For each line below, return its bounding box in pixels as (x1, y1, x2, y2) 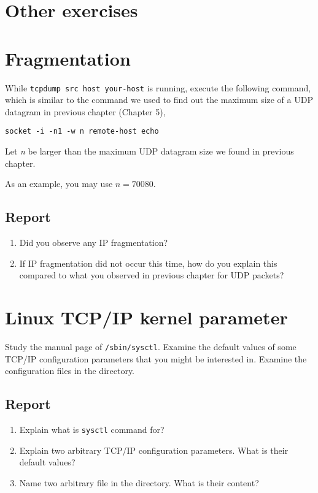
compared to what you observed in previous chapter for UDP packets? (19, 269, 284, 281)
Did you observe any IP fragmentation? (19, 235, 168, 248)
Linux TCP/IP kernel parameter (5, 304, 288, 329)
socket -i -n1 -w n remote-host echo (5, 127, 159, 136)
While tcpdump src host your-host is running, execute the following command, (5, 81, 311, 94)
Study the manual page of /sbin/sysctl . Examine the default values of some (5, 340, 297, 353)
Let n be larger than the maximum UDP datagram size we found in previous (5, 145, 294, 157)
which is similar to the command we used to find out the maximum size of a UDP (5, 93, 313, 106)
